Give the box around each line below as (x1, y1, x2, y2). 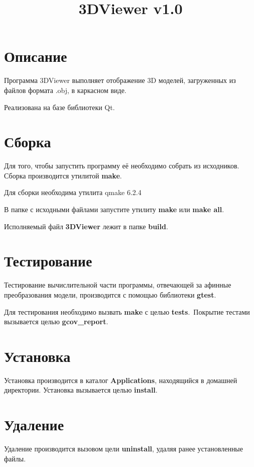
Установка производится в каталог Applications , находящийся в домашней (4, 375, 237, 385)
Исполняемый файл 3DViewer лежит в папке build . (4, 221, 168, 231)
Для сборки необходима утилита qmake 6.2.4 (4, 187, 142, 198)
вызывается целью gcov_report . (4, 316, 108, 327)
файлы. (4, 453, 26, 463)
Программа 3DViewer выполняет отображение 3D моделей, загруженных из (4, 75, 236, 85)
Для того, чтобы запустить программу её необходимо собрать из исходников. (4, 160, 239, 171)
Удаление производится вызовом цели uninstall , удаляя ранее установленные (4, 443, 243, 454)
